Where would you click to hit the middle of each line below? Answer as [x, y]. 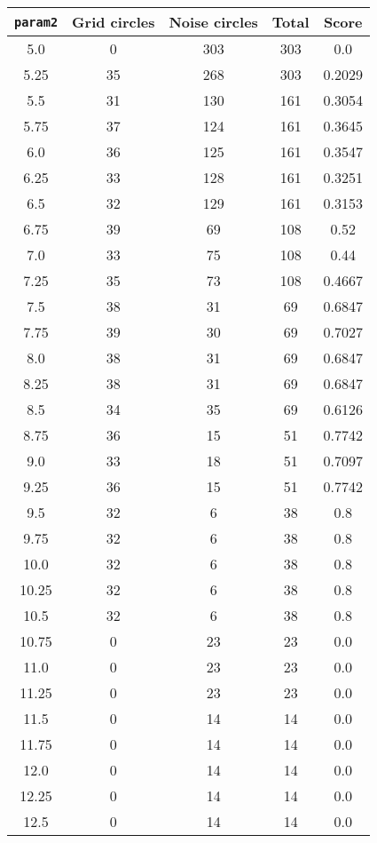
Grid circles [114, 22]
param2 [36, 22]
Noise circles [213, 22]
